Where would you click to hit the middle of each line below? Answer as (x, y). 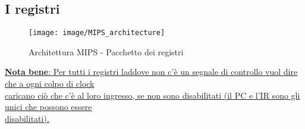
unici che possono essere (48, 107)
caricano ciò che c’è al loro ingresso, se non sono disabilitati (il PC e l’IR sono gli (152, 95)
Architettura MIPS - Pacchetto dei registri (106, 51)
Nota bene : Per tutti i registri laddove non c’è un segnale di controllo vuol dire (151, 72)
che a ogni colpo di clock (50, 84)
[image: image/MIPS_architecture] (97, 33)
